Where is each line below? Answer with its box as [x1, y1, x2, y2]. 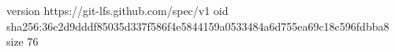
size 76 [6, 33, 39, 50]
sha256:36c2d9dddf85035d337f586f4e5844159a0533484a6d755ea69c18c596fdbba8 [6, 17, 389, 34]
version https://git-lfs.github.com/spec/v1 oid [6, 2, 229, 18]
